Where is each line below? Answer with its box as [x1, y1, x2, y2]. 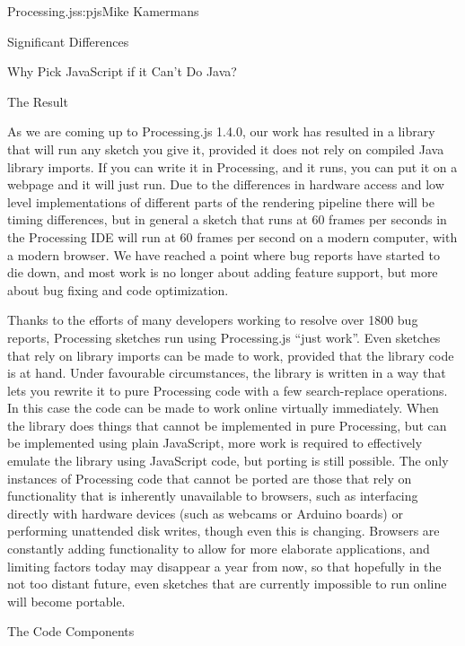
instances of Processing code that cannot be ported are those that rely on [7, 468, 412, 487]
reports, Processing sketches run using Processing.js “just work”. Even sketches [7, 327, 441, 346]
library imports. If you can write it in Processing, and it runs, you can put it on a [7, 157, 458, 176]
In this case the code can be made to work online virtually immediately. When [7, 398, 439, 417]
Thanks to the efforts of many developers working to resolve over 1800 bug [7, 310, 418, 329]
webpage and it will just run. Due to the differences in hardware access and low [7, 175, 444, 194]
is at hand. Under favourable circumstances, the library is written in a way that [7, 363, 446, 382]
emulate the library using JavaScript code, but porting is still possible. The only [7, 451, 449, 470]
